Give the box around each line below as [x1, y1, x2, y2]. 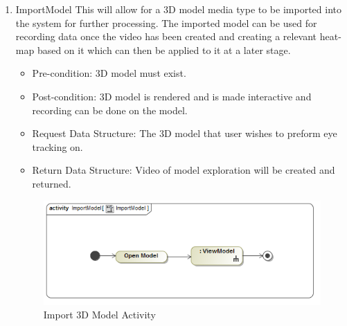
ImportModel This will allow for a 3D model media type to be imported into [15, 2, 341, 16]
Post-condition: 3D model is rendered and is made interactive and [32, 89, 312, 103]
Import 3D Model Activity [43, 307, 156, 322]
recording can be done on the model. [32, 102, 188, 117]
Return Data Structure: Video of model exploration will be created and [32, 163, 335, 177]
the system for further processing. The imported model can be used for [15, 15, 317, 30]
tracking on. [32, 139, 83, 154]
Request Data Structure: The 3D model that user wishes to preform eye [32, 126, 337, 141]
